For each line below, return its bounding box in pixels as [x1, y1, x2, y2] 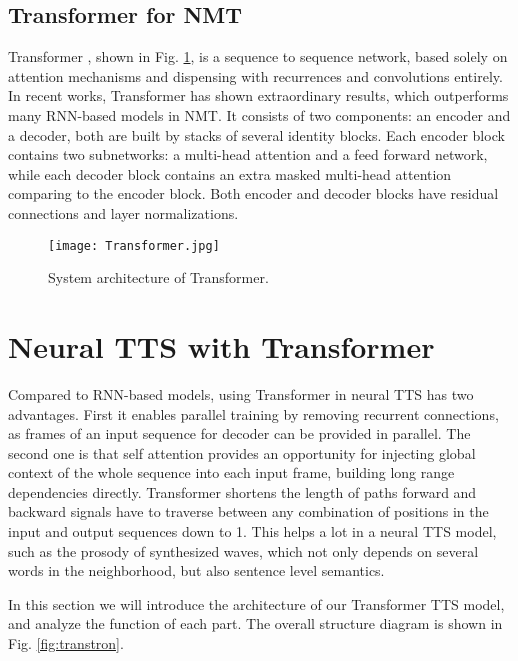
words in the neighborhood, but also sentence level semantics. [8, 560, 385, 581]
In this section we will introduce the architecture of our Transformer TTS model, [8, 593, 505, 614]
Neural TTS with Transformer [8, 325, 435, 366]
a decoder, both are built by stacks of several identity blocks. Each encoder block [8, 124, 505, 145]
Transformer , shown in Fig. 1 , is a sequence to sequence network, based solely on [8, 46, 508, 67]
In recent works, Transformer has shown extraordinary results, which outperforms [8, 85, 509, 106]
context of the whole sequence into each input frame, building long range [8, 462, 455, 483]
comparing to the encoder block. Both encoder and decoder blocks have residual [8, 183, 499, 204]
